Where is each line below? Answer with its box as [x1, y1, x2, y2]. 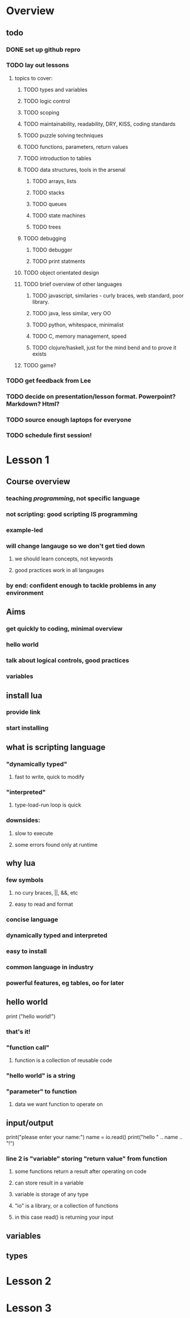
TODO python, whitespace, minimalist [32, 321, 124, 328]
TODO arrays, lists [32, 177, 76, 184]
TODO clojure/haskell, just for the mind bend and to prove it [32, 344, 176, 351]
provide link [6, 708, 41, 716]
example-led [6, 526, 43, 534]
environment [6, 589, 44, 597]
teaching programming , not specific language [6, 494, 140, 503]
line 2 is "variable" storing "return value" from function [6, 1154, 168, 1163]
